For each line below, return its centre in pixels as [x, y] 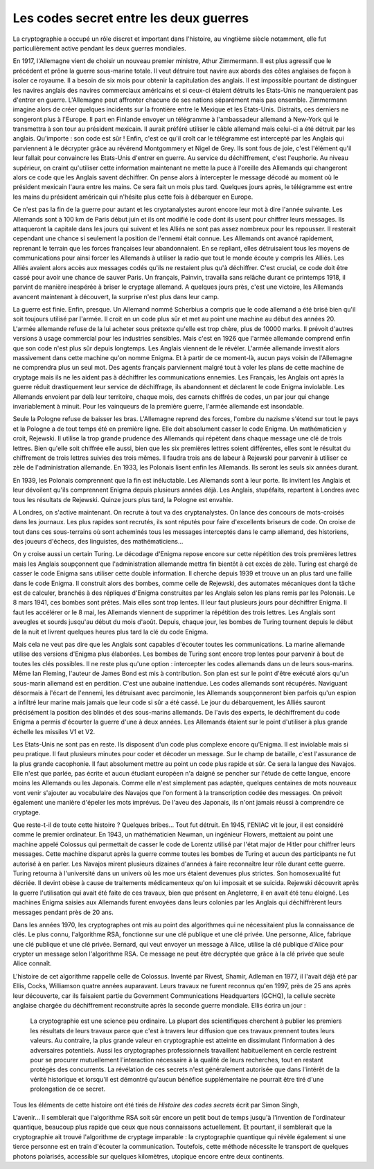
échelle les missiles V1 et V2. [54, 731]
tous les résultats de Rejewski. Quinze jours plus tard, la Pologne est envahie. [123, 499]
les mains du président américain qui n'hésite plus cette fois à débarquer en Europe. [133, 197]
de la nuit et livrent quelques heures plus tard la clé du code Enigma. [110, 632]
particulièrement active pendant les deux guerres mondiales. [99, 48]
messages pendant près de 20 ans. [63, 912]
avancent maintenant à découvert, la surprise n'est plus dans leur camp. [116, 296]
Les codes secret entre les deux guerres [131, 18]
